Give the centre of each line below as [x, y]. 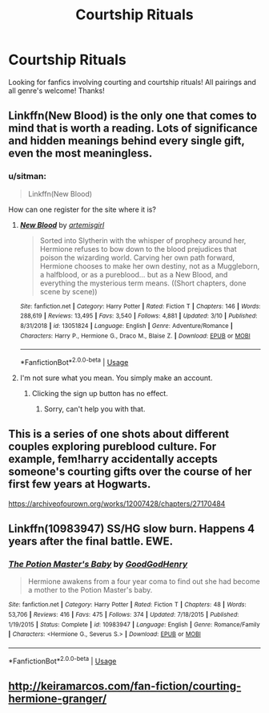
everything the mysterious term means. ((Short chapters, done [143, 283]
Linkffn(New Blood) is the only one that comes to [133, 116]
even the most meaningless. [80, 154]
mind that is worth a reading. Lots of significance [133, 129]
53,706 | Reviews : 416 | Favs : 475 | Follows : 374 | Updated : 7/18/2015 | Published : [124, 615]
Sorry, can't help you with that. [94, 409]
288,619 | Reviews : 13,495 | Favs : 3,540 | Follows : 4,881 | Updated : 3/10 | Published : [139, 316]
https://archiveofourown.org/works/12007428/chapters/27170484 [117, 504]
